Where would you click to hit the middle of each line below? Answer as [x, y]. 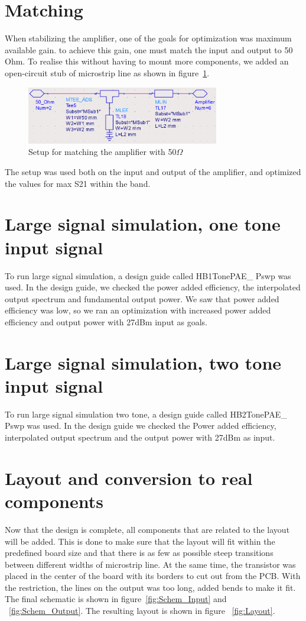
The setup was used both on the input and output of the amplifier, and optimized [153, 172]
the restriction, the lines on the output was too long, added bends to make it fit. [150, 587]
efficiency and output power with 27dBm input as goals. [106, 321]
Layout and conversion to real [129, 478]
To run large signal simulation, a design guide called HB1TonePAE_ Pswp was [148, 275]
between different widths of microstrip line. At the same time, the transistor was [150, 564]
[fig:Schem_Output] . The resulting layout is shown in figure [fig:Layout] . [142, 611]
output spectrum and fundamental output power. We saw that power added [142, 298]
